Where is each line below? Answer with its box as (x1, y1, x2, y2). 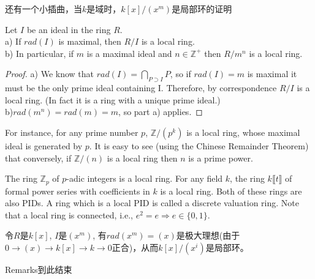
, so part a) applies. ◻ (118, 105, 203, 118)
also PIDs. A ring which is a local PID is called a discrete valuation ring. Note (5, 196, 299, 209)
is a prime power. (188, 151, 253, 164)
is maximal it (247, 67, 297, 80)
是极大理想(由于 (176, 229, 240, 242)
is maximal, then (58, 35, 121, 48)
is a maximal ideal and (86, 46, 172, 59)
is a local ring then (107, 151, 178, 164)
